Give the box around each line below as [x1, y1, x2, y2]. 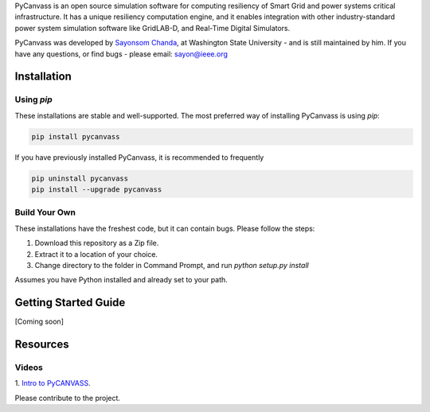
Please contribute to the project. [14, 393, 121, 402]
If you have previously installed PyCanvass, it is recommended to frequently [14, 152, 264, 162]
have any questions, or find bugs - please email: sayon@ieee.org [14, 49, 229, 59]
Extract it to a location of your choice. [34, 249, 158, 258]
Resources [14, 338, 69, 352]
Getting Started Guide [14, 296, 126, 309]
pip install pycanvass [31, 132, 120, 141]
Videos [14, 362, 43, 373]
